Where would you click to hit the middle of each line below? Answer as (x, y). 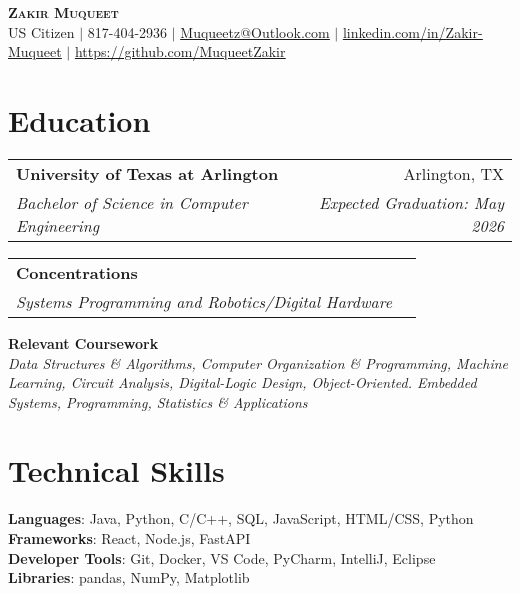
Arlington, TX (453, 173)
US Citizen (41, 31)
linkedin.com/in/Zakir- (412, 31)
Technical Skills (116, 470)
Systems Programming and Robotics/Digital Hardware (204, 301)
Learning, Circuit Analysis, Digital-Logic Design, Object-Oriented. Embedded (242, 382)
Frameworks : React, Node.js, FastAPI (129, 538)
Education (79, 119)
